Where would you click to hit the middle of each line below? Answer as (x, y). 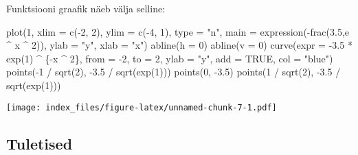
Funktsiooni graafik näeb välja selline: (86, 8)
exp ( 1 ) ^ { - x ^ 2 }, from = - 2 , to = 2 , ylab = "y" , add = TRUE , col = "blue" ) (170, 58)
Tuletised (40, 143)
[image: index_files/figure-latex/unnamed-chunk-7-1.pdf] (142, 107)
